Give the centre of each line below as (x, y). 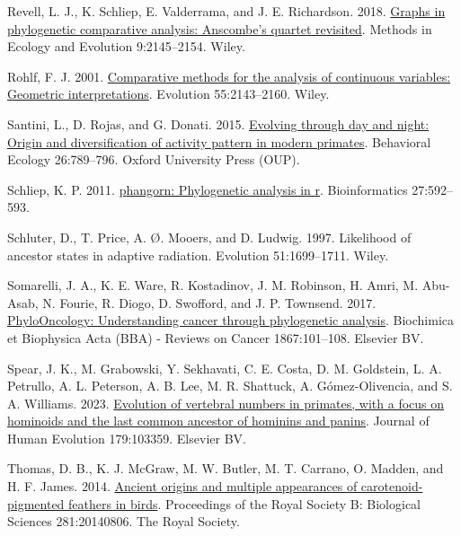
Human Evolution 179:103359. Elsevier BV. (127, 438)
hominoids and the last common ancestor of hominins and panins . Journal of (218, 421)
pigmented (36, 503)
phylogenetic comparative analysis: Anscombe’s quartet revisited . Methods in (220, 28)
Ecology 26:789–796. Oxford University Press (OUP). (154, 159)
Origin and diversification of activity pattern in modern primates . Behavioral (219, 141)
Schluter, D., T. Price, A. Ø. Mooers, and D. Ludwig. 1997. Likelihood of (209, 237)
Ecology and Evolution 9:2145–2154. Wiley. (126, 46)
